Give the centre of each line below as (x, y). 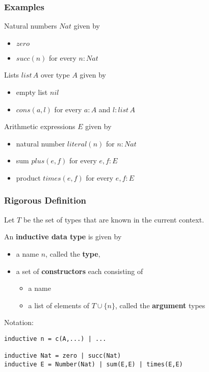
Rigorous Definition (45, 200)
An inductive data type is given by (63, 237)
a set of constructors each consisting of (80, 271)
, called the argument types (160, 305)
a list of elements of (59, 305)
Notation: (19, 322)
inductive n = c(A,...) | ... (55, 339)
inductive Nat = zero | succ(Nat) (63, 356)
